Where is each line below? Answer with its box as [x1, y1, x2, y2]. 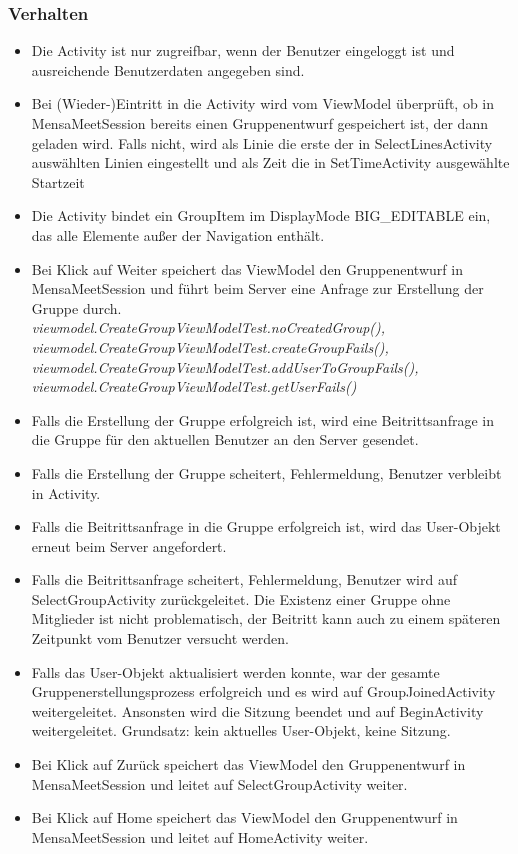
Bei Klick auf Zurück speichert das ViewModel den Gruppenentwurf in [31, 754, 466, 775]
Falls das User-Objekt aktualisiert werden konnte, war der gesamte [31, 661, 440, 682]
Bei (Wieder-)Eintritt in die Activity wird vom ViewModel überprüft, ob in [31, 93, 495, 114]
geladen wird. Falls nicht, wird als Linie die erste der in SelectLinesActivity [31, 132, 493, 153]
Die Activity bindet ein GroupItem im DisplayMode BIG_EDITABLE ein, [31, 205, 491, 226]
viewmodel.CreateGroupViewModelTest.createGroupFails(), [31, 336, 389, 357]
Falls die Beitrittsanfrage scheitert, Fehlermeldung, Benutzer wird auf [31, 569, 457, 590]
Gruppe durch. [31, 297, 122, 318]
